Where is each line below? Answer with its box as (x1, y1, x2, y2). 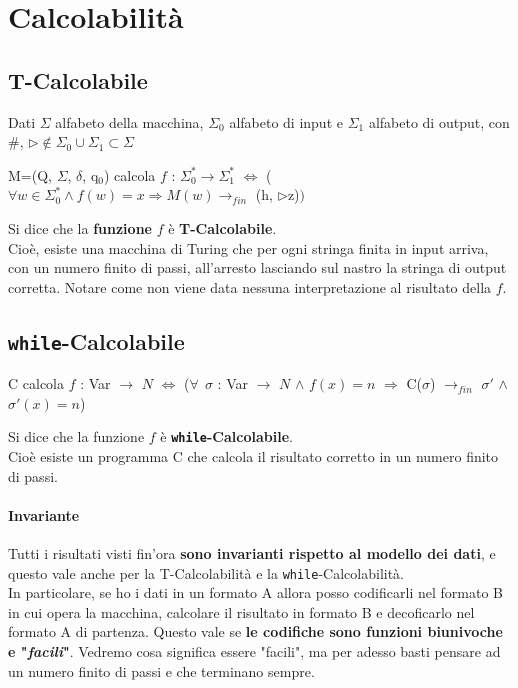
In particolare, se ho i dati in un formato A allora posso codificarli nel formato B (8, 582, 503, 603)
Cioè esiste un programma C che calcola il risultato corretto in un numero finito (8, 445, 499, 466)
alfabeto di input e (229, 111, 343, 132)
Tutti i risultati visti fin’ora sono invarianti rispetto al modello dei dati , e (8, 542, 496, 563)
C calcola (8, 373, 64, 394)
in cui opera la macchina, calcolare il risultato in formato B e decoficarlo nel (8, 601, 475, 622)
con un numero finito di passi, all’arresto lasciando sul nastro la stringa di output (8, 257, 507, 278)
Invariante (8, 504, 80, 525)
